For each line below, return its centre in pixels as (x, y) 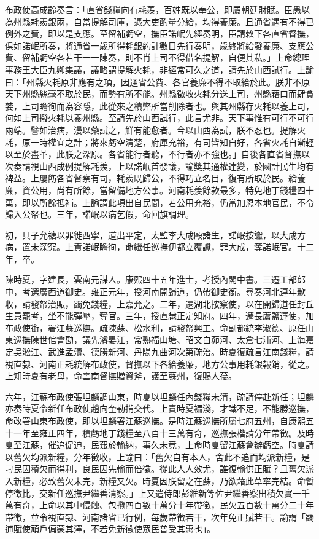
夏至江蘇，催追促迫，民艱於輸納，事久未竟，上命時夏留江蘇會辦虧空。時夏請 (159, 445)
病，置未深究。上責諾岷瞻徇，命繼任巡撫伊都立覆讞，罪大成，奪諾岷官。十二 (159, 247)
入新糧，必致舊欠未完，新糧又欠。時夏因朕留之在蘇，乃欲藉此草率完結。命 (155, 480)
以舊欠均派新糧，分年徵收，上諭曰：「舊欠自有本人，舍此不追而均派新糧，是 (157, 456)
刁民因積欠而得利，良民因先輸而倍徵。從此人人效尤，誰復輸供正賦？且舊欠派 (159, 469)
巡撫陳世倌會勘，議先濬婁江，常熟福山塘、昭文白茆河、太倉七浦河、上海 (159, 340)
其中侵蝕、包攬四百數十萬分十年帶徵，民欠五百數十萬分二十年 (189, 505)
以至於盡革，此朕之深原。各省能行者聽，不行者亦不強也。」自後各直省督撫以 (157, 154)
